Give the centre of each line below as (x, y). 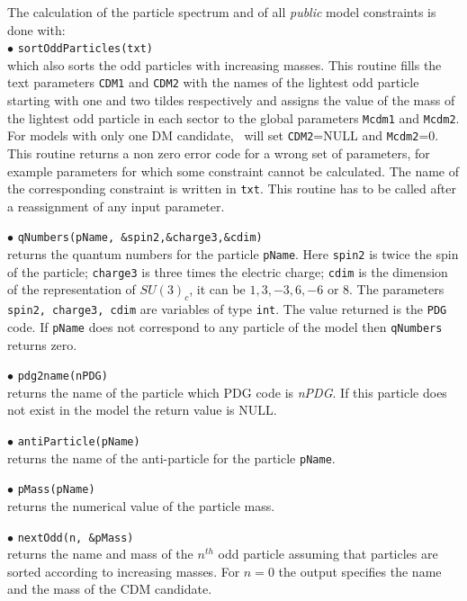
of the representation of (72, 289)
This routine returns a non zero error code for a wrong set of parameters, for (219, 153)
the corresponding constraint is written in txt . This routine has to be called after (232, 188)
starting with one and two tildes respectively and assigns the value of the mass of (231, 100)
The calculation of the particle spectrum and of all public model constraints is (222, 12)
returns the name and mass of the (100, 554)
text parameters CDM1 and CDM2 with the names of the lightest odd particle (213, 82)
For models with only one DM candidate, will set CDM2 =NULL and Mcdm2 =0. (223, 135)
